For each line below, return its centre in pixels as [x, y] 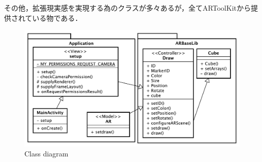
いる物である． [57, 18]
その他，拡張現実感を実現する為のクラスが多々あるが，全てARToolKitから [127, 8]
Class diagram [46, 153]
